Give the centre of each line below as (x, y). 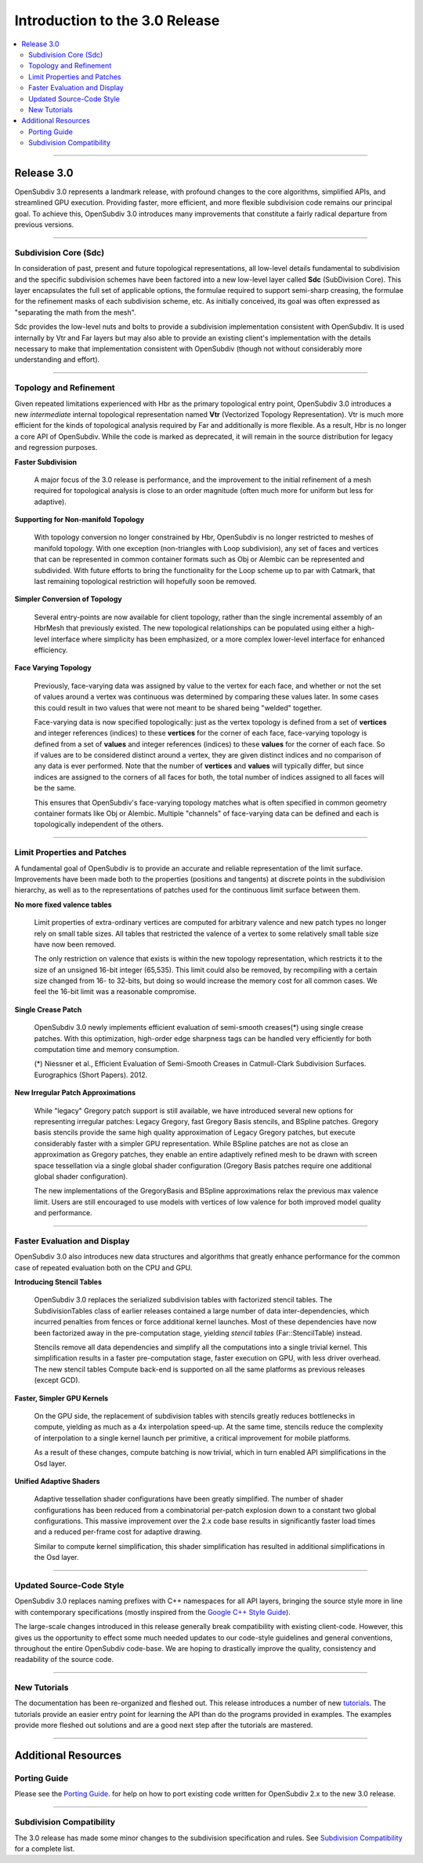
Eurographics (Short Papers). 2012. (91, 1075)
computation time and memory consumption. (107, 1050)
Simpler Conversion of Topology (68, 599)
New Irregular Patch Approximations (75, 1093)
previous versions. (44, 225)
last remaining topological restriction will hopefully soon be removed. (145, 582)
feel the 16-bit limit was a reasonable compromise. (116, 992)
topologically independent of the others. (99, 824)
